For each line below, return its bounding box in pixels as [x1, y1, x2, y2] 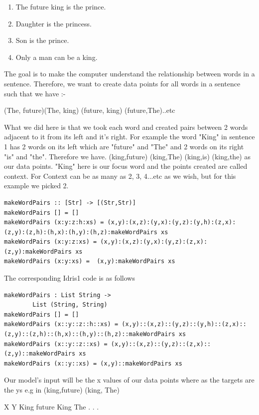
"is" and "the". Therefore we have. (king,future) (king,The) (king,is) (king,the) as [4, 151, 251, 161]
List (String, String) [32, 301, 108, 309]
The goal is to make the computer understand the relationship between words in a [4, 68, 255, 79]
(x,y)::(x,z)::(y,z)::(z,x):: [111, 340, 211, 348]
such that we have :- [4, 88, 66, 98]
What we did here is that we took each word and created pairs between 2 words [4, 121, 248, 132]
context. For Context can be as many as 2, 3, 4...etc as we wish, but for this [4, 170, 236, 181]
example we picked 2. [4, 180, 69, 191]
